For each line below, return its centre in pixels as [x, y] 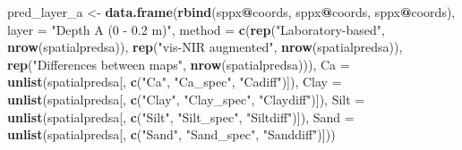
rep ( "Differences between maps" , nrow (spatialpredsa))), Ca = [179, 64]
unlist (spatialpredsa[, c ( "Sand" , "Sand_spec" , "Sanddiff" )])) [171, 134]
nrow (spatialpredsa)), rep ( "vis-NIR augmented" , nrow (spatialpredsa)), [205, 47]
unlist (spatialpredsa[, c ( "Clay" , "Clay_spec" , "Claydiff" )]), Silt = [186, 99]
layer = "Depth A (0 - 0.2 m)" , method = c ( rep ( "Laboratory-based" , [196, 29]
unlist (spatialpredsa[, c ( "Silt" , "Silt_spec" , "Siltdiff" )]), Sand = [181, 117]
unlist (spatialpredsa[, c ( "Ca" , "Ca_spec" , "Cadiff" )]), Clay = [175, 82]
